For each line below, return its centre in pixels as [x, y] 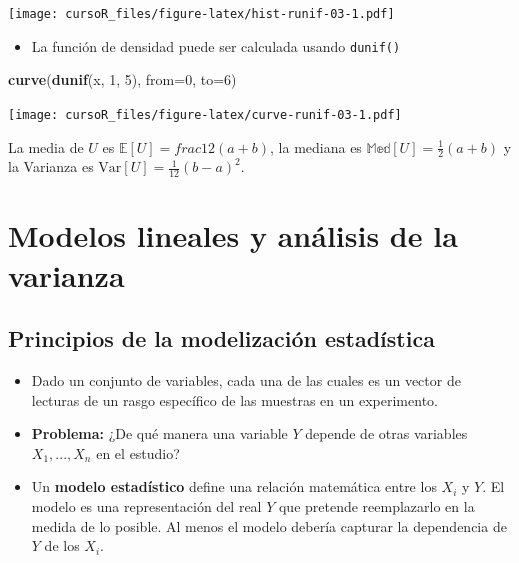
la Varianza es [51, 166]
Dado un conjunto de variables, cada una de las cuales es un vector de [246, 379]
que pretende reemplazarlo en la [376, 505]
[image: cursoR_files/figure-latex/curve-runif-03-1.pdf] [205, 114]
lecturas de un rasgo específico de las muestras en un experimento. [234, 399]
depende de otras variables [386, 433]
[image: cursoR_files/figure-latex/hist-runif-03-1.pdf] [201, 14]
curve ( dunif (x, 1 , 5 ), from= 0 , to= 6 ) [122, 79]
